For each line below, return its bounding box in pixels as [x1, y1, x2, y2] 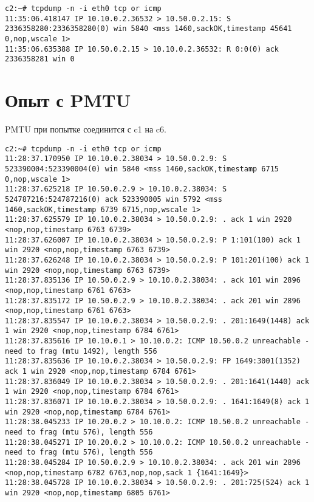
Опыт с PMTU [5, 88, 131, 112]
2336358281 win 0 [5, 55, 75, 64]
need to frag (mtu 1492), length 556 [5, 346, 157, 356]
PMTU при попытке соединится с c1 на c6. [5, 123, 166, 136]
